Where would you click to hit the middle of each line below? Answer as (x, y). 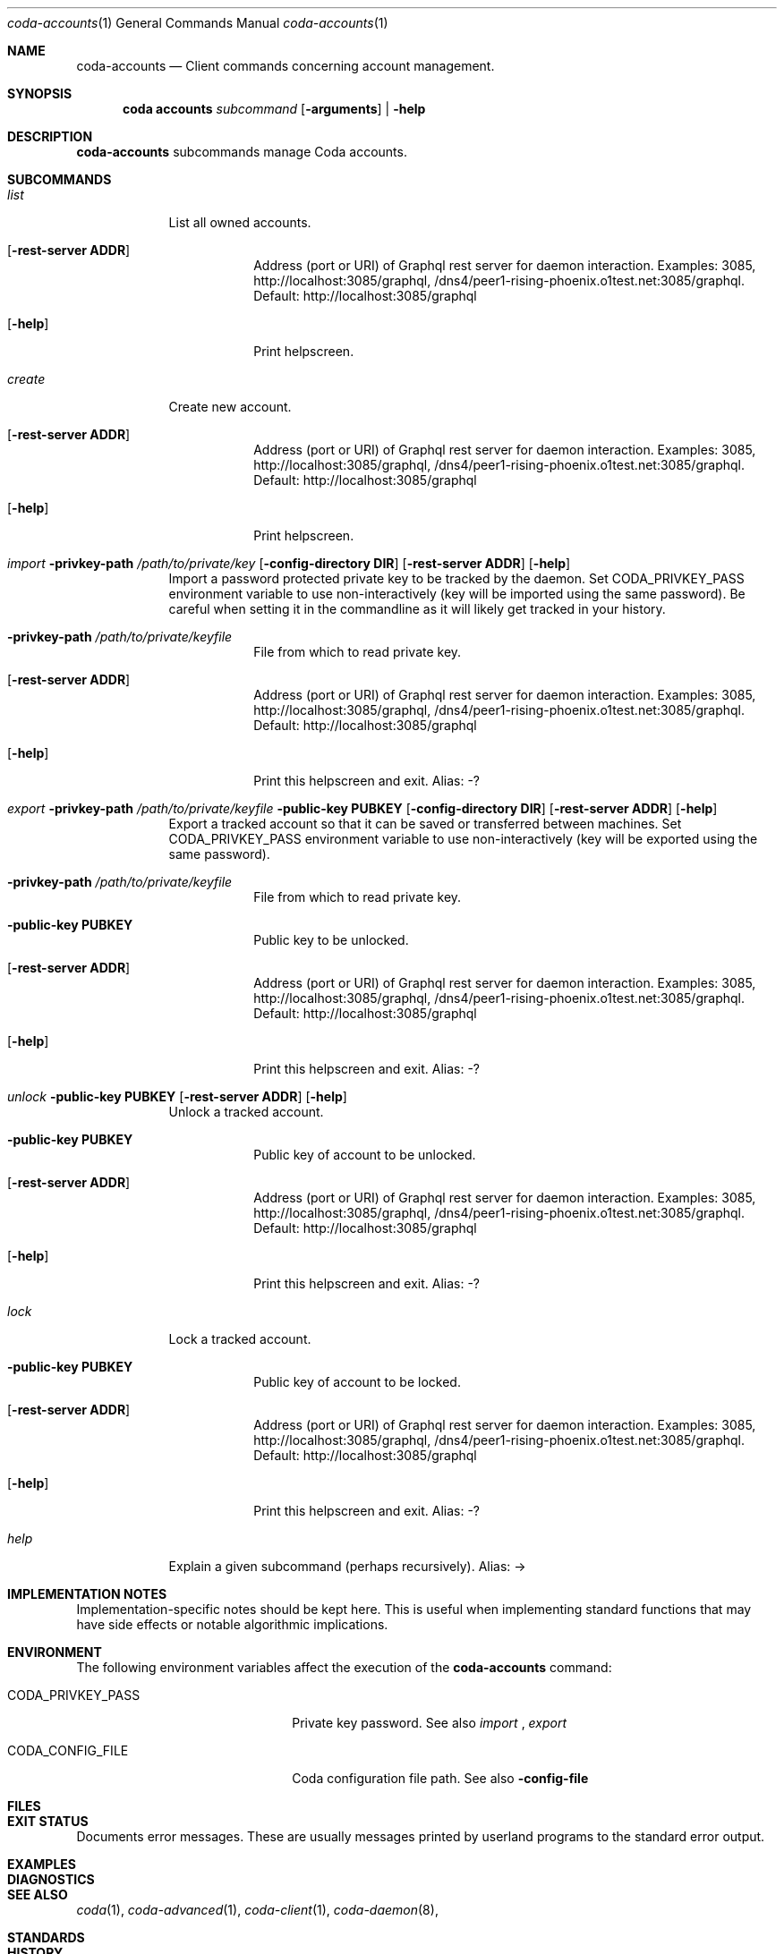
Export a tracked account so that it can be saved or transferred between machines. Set (425, 824)
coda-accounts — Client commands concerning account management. (285, 66)
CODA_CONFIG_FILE (68, 1750)
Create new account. (230, 407)
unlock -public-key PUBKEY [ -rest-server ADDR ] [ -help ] (177, 1096)
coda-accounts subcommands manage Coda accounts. (242, 152)
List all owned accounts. (240, 222)
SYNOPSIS (40, 93)
